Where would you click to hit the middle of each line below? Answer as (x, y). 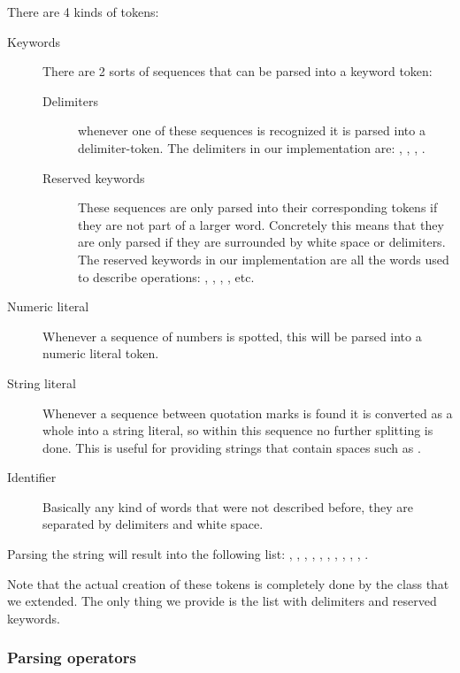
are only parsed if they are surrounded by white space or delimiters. (262, 242)
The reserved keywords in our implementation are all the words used (264, 259)
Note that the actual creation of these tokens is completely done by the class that (228, 583)
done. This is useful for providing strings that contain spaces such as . (232, 447)
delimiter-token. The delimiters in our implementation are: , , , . (252, 147)
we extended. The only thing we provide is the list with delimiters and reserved (222, 601)
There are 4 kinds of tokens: (83, 11)
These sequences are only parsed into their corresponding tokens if (258, 207)
